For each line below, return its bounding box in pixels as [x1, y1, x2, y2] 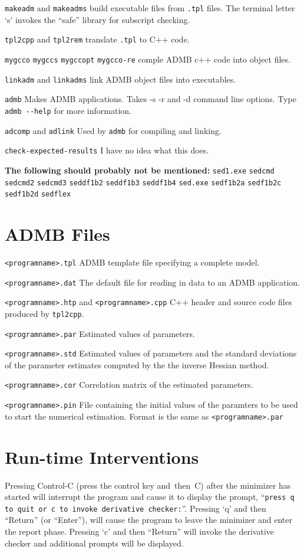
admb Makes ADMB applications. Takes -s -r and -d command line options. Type [5, 93, 296, 105]
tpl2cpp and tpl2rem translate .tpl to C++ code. [5, 33, 190, 45]
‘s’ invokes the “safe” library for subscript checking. [5, 13, 190, 25]
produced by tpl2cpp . [5, 307, 84, 319]
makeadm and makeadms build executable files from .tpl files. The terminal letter [5, 2, 295, 14]
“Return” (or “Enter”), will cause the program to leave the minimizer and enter [5, 513, 292, 526]
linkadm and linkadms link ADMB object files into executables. [5, 73, 236, 85]
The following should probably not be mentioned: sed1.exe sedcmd [5, 163, 275, 176]
